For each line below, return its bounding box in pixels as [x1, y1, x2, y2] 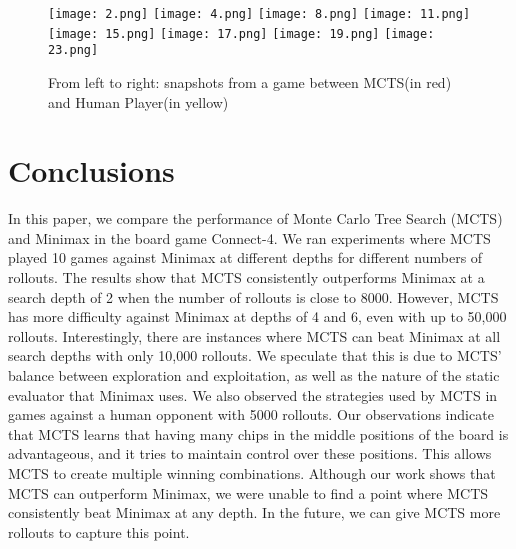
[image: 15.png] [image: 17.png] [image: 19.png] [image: [48, 26, 435, 41]
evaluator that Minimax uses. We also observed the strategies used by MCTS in [8, 384, 498, 405]
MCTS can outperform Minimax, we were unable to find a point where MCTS [8, 482, 489, 503]
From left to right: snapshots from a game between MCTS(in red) [48, 71, 452, 92]
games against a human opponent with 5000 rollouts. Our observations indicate [8, 404, 494, 425]
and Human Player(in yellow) [48, 91, 229, 112]
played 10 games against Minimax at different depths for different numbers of [8, 247, 483, 268]
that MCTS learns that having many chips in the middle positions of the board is [8, 423, 509, 444]
